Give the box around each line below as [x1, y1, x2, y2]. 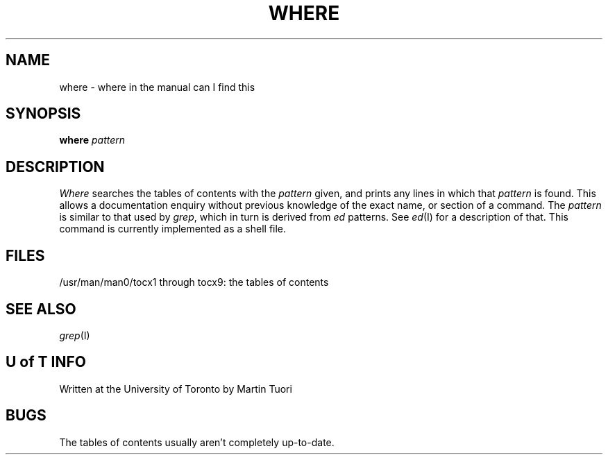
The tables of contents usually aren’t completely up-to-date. [59, 436, 335, 448]
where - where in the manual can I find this [59, 80, 255, 93]
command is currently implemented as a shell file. [59, 223, 287, 235]
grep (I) [59, 329, 90, 341]
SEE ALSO [6, 300, 76, 318]
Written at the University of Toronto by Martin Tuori [59, 382, 292, 395]
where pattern [59, 134, 126, 146]
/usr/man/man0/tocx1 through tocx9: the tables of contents [59, 276, 329, 289]
